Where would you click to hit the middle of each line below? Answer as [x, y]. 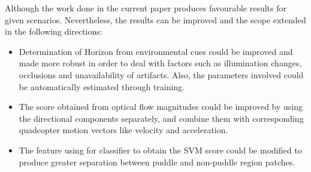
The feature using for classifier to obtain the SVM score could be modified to [160, 150]
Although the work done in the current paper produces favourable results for [146, 8]
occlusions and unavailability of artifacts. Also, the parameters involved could [161, 74]
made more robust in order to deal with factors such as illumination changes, [160, 63]
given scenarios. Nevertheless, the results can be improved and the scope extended [155, 19]
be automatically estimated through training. [102, 86]
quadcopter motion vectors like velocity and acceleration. [123, 130]
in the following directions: [54, 31]
